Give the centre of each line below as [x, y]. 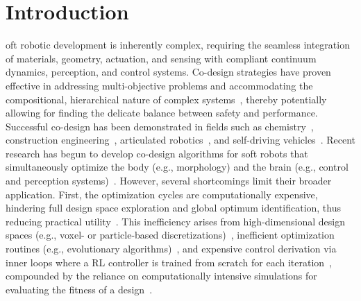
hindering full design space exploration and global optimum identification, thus [173, 208]
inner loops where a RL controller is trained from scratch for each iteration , [169, 262]
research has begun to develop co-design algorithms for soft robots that [157, 153]
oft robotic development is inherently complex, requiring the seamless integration [178, 45]
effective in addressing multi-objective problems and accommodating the [159, 85]
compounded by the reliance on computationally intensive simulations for [161, 276]
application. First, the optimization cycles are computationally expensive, [162, 194]
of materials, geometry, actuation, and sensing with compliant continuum [161, 58]
